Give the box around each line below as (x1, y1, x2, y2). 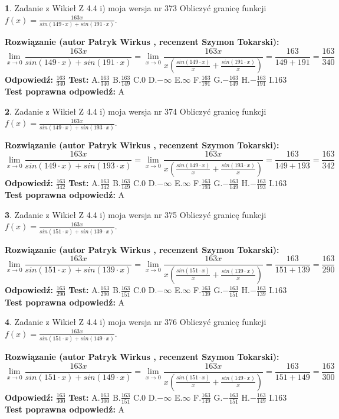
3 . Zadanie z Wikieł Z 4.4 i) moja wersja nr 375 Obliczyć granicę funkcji (5, 208, 266, 220)
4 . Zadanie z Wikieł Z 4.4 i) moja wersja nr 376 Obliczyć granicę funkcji (5, 316, 266, 328)
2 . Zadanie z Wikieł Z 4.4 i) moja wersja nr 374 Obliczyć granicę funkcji (5, 105, 266, 117)
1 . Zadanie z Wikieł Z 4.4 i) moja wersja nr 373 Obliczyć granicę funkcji (5, 2, 266, 14)
